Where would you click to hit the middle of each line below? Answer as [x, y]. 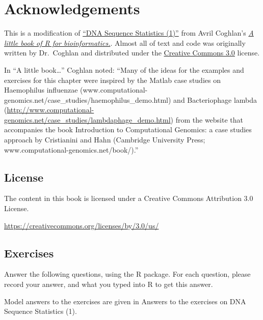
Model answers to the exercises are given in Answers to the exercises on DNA [125, 301]
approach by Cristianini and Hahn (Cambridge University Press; [105, 140]
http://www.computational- [50, 110]
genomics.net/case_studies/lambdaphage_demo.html [87, 119]
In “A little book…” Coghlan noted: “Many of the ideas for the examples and [124, 69]
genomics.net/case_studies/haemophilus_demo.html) [88, 99]
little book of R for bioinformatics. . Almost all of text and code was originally [125, 42]
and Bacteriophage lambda [215, 99]
